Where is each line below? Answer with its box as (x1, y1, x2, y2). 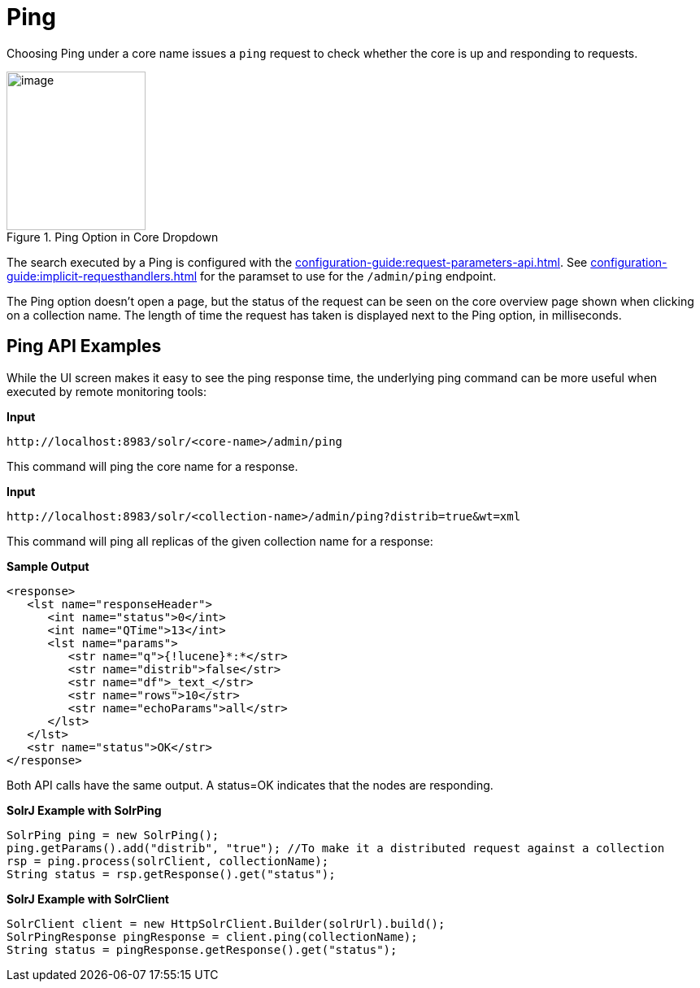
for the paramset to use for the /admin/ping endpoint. (200, 268, 497, 283)
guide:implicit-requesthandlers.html (7, 268, 198, 283)
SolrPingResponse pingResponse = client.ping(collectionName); (7, 929, 418, 943)
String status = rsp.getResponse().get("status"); (7, 867, 336, 881)
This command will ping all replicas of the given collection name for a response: (7, 533, 433, 548)
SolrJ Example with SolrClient (7, 891, 169, 906)
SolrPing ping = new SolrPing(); (7, 828, 220, 842)
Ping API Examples (7, 336, 162, 357)
